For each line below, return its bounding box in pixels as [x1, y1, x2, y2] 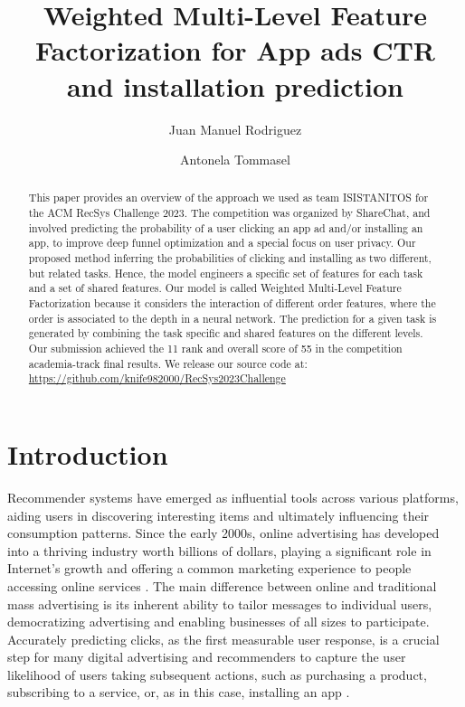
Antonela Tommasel [180, 150, 290, 169]
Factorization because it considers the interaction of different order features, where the [28, 296, 436, 311]
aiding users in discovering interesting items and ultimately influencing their [7, 505, 430, 524]
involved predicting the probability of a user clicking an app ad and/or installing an [28, 220, 423, 235]
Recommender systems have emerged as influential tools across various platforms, [7, 487, 459, 506]
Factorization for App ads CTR [34, 32, 436, 69]
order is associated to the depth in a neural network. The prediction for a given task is [28, 310, 437, 325]
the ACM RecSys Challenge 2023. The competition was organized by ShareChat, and [28, 205, 431, 221]
